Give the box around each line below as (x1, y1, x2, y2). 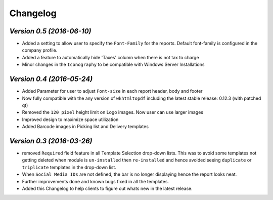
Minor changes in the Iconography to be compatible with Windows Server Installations (22, 61, 205, 68)
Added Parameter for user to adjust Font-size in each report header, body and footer (22, 88, 203, 94)
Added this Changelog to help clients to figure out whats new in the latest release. (22, 185, 193, 191)
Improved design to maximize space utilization (22, 116, 119, 123)
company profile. (22, 47, 58, 53)
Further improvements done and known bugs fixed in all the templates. (22, 178, 169, 184)
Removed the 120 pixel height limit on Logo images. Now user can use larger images (22, 109, 203, 115)
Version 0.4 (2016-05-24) (9, 75, 93, 84)
